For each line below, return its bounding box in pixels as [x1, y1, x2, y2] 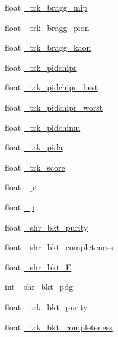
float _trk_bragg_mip [5, 1, 88, 13]
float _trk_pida [5, 141, 63, 153]
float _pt [5, 181, 38, 193]
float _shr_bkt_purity [5, 221, 88, 233]
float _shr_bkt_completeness [5, 241, 113, 253]
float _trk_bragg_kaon [5, 41, 91, 53]
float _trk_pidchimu [5, 121, 81, 133]
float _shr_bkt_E [5, 260, 72, 273]
